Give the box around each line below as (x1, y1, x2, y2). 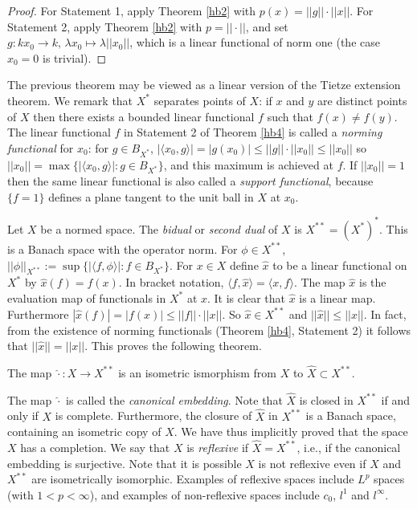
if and (381, 391, 411, 408)
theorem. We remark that (7, 92, 133, 108)
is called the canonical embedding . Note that (66, 391, 283, 408)
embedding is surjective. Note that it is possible (7, 454, 242, 471)
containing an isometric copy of (7, 423, 161, 440)
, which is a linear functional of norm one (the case (129, 34, 380, 51)
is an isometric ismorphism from (118, 364, 276, 381)
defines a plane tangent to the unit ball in (48, 188, 254, 205)
